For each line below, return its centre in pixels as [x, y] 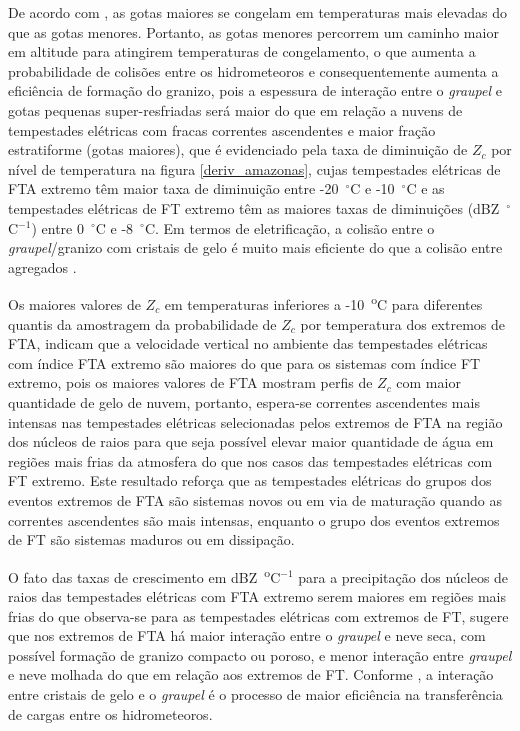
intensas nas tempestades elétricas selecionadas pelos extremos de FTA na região [255, 421]
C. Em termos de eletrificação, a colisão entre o [289, 227]
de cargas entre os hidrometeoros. [110, 713]
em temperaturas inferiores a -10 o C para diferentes [323, 302]
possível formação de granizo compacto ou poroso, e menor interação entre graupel [260, 654]
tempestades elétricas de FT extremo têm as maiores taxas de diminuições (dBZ [254, 207]
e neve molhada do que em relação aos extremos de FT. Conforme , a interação [251, 674]
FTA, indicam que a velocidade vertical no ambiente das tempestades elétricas [248, 343]
